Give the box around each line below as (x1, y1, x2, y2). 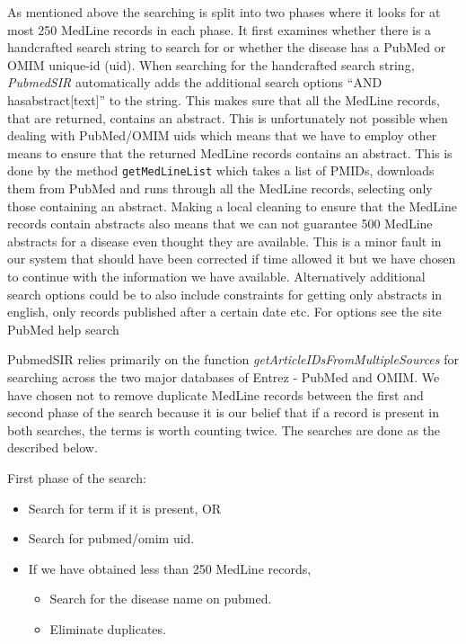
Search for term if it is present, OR (28, 498, 222, 517)
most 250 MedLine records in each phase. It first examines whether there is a (7, 20, 432, 39)
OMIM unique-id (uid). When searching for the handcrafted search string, (7, 55, 415, 74)
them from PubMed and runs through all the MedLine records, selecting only (7, 179, 433, 197)
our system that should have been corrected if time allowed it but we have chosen (7, 249, 456, 268)
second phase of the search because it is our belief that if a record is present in (7, 403, 439, 422)
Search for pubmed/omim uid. (28, 529, 195, 548)
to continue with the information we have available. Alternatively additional (7, 266, 426, 285)
